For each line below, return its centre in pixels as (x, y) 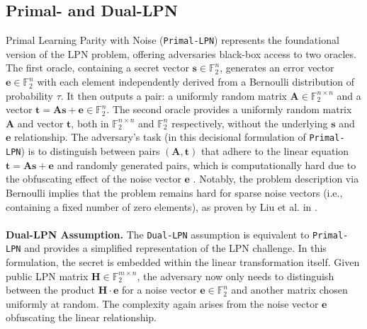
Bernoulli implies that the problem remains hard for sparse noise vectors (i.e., (174, 192)
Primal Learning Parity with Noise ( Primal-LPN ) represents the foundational (173, 40)
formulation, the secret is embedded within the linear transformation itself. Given (183, 262)
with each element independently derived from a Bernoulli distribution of (196, 82)
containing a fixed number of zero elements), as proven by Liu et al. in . (162, 206)
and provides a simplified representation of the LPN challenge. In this (175, 248)
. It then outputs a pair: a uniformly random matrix (174, 95)
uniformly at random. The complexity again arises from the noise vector (162, 303)
